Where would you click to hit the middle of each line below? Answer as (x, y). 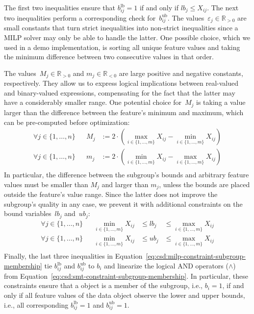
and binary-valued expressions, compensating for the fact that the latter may (120, 92)
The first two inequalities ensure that (60, 7)
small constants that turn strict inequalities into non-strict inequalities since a (121, 28)
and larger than (125, 184)
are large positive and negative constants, (181, 73)
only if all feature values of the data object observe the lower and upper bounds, (125, 295)
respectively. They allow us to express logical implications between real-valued (121, 83)
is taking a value (221, 102)
